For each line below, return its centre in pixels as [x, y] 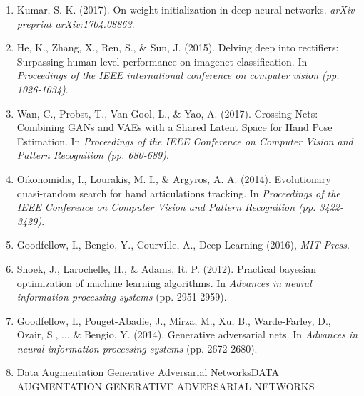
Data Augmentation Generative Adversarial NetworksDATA [148, 372]
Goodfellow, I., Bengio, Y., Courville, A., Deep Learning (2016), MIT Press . [183, 245]
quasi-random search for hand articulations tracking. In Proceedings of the [178, 193]
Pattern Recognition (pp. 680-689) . [93, 155]
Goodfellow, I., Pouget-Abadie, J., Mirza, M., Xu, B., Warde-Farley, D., [174, 320]
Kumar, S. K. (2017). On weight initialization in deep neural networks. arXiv [186, 9]
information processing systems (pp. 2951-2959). [122, 297]
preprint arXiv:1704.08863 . [76, 23]
